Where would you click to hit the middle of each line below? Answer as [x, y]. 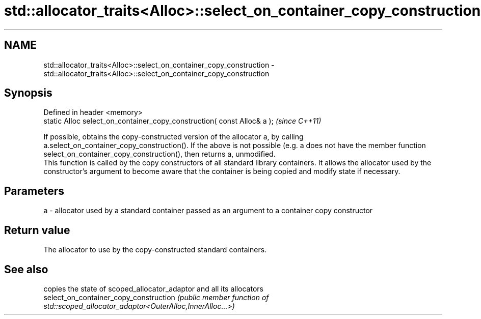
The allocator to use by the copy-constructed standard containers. [155, 250]
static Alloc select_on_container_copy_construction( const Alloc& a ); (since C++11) [182, 121]
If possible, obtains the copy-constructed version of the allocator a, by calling [173, 137]
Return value [37, 230]
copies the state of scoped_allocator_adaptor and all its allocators [153, 288]
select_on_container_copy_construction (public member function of [156, 297]
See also [26, 269]
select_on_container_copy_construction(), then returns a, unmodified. [159, 154]
